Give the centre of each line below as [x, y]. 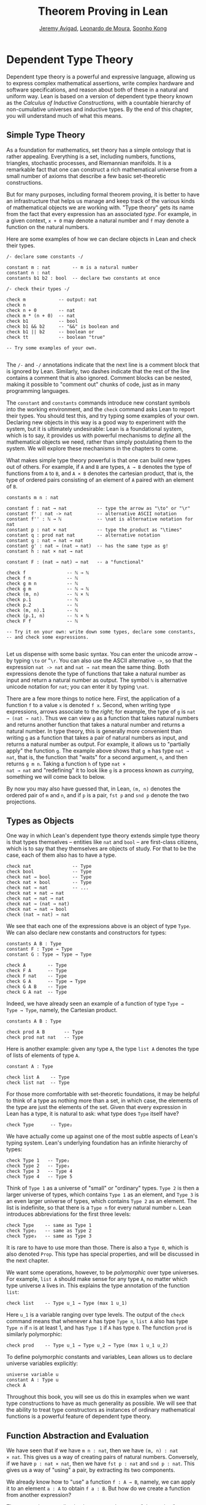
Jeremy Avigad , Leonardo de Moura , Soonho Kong [103, 28]
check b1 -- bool [42, 321]
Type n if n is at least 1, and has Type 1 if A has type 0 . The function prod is [99, 1328]
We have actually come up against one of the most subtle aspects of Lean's [102, 1136]
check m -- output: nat [52, 300]
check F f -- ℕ [42, 621]
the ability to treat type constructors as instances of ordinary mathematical [101, 1410]
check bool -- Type [49, 872]
